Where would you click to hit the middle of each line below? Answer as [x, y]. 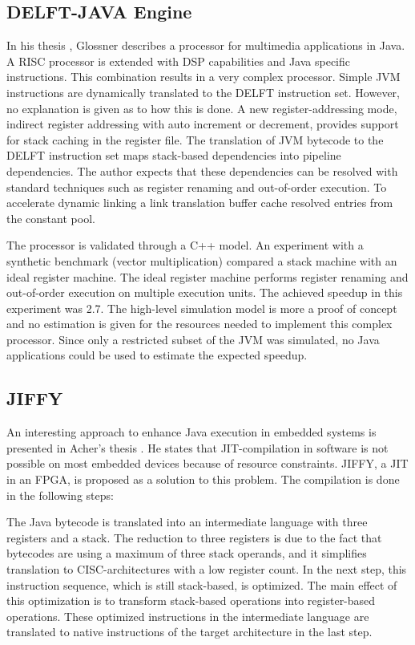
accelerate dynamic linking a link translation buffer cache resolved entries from [200, 203]
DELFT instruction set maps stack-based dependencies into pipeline [174, 155]
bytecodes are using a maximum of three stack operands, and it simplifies [187, 553]
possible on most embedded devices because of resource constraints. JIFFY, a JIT [207, 463]
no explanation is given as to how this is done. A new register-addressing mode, [202, 108]
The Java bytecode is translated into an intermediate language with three [187, 522]
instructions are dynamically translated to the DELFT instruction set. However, [203, 92]
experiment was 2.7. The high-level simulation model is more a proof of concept [202, 308]
